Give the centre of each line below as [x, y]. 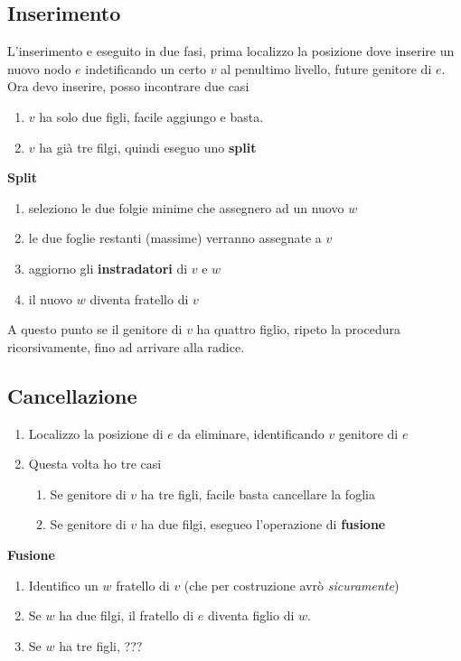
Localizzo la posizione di [96, 433]
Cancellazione [72, 395]
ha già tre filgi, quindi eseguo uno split [148, 147]
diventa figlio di [251, 615]
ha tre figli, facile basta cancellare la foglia [258, 493]
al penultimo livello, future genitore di [326, 68]
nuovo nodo [39, 68]
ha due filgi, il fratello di [127, 615]
